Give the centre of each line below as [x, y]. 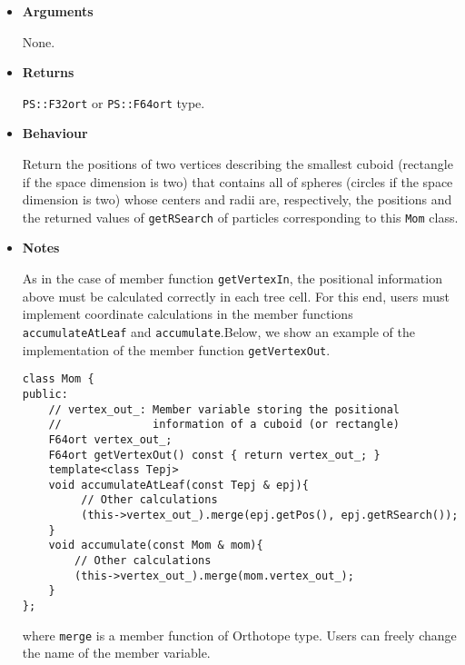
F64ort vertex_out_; [110, 439]
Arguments [58, 11]
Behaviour [55, 133]
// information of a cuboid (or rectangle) [224, 425]
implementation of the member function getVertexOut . [176, 349]
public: [45, 394]
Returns [48, 72]
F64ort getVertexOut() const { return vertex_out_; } [214, 455]
